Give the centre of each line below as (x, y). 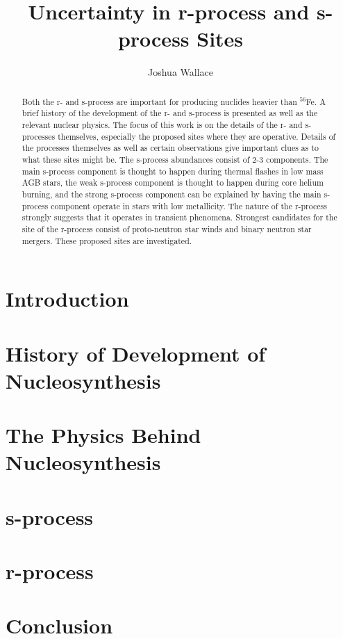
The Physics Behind (103, 435)
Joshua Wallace (181, 72)
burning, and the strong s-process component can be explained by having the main (171, 194)
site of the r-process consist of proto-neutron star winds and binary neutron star (167, 228)
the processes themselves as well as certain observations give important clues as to (170, 148)
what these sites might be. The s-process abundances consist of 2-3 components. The (175, 159)
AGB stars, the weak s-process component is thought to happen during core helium (173, 183)
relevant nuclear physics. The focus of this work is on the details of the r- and (162, 125)
